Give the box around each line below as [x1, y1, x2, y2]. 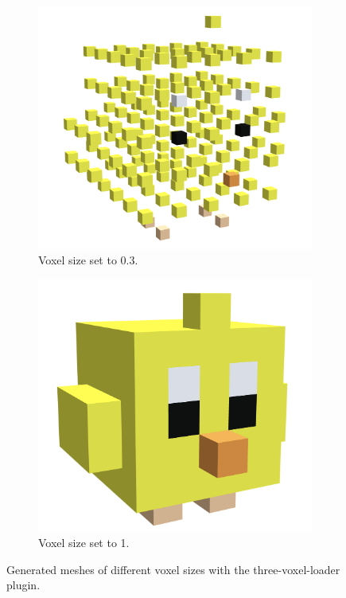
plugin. [6, 577, 41, 593]
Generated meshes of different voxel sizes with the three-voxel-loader [6, 561, 340, 577]
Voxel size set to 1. [38, 534, 130, 551]
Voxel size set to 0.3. [38, 252, 138, 268]
